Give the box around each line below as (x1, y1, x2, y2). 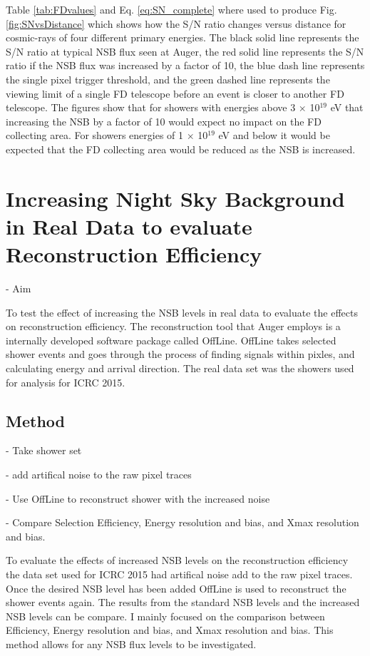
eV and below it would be (218, 128, 330, 143)
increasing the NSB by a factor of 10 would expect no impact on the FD (6, 113, 322, 128)
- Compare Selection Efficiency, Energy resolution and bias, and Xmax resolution (6, 515, 359, 530)
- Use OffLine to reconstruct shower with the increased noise (6, 491, 270, 506)
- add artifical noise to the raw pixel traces (6, 466, 192, 481)
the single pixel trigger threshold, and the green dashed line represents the (6, 71, 330, 86)
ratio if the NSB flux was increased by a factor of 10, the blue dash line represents (6, 58, 365, 73)
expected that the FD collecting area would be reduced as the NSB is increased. (6, 141, 356, 156)
